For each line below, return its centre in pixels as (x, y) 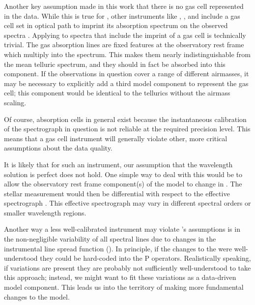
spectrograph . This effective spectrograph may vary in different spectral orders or (127, 203)
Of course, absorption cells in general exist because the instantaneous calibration (125, 119)
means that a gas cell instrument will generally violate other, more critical (116, 138)
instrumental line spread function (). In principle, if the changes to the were (118, 248)
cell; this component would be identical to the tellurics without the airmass (117, 93)
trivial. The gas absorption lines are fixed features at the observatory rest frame (124, 45)
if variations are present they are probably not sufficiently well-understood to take (127, 267)
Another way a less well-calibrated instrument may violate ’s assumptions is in (122, 229)
